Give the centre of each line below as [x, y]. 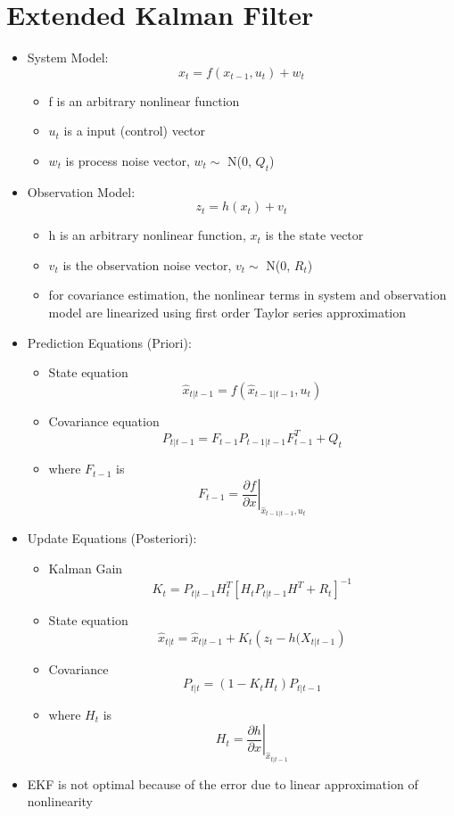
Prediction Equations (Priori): [109, 342]
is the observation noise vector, [147, 264]
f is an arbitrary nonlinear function [144, 100]
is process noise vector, [128, 160]
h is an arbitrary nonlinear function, [147, 235]
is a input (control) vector [135, 131]
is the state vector [314, 235]
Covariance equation [104, 420]
